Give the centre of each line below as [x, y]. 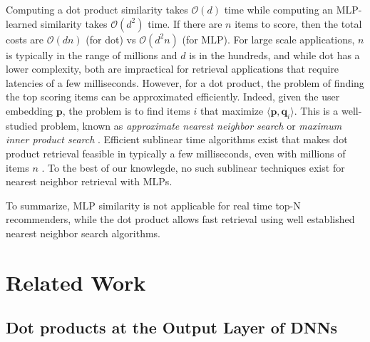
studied [22, 125]
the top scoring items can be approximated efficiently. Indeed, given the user [173, 97]
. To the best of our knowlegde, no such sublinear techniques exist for [193, 167]
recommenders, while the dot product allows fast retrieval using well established [180, 219]
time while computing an [279, 9]
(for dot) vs [111, 39]
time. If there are [185, 23]
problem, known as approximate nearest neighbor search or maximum [191, 125]
